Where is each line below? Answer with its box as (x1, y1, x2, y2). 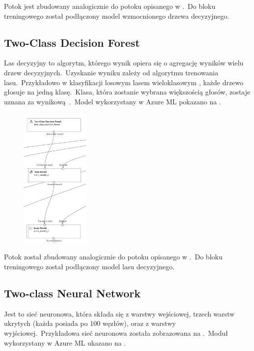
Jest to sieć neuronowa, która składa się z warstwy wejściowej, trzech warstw (4, 308, 235, 319)
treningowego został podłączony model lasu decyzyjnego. (4, 261, 175, 271)
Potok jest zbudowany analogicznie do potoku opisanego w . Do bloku (4, 1, 216, 11)
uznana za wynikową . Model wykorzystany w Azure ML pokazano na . (4, 96, 221, 106)
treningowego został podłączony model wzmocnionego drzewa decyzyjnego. (4, 10, 229, 21)
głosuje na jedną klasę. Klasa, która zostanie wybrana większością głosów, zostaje (4, 87, 251, 97)
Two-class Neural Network (4, 285, 141, 300)
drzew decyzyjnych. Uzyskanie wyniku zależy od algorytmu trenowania (4, 67, 219, 77)
